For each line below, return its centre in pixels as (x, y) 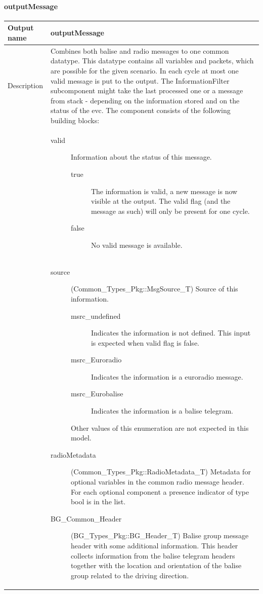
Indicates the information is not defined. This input (171, 333)
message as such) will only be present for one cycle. (170, 211)
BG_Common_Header (86, 518)
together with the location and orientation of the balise (156, 565)
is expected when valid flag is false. (145, 342)
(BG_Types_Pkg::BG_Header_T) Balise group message (160, 535)
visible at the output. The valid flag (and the (161, 201)
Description (25, 85)
